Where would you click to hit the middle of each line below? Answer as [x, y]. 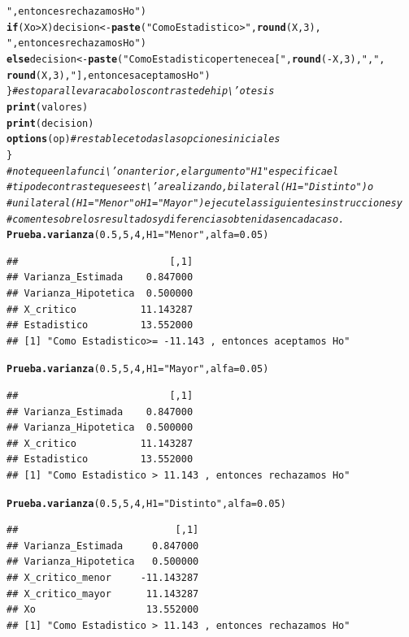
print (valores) [48, 107]
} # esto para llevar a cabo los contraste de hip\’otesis [141, 91]
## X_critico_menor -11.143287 [103, 578]
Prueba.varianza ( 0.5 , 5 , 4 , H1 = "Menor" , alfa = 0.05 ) [138, 235]
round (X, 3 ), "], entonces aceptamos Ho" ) [109, 75]
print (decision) [50, 123]
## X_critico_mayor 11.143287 [103, 594]
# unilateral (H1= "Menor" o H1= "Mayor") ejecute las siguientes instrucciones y [204, 203]
